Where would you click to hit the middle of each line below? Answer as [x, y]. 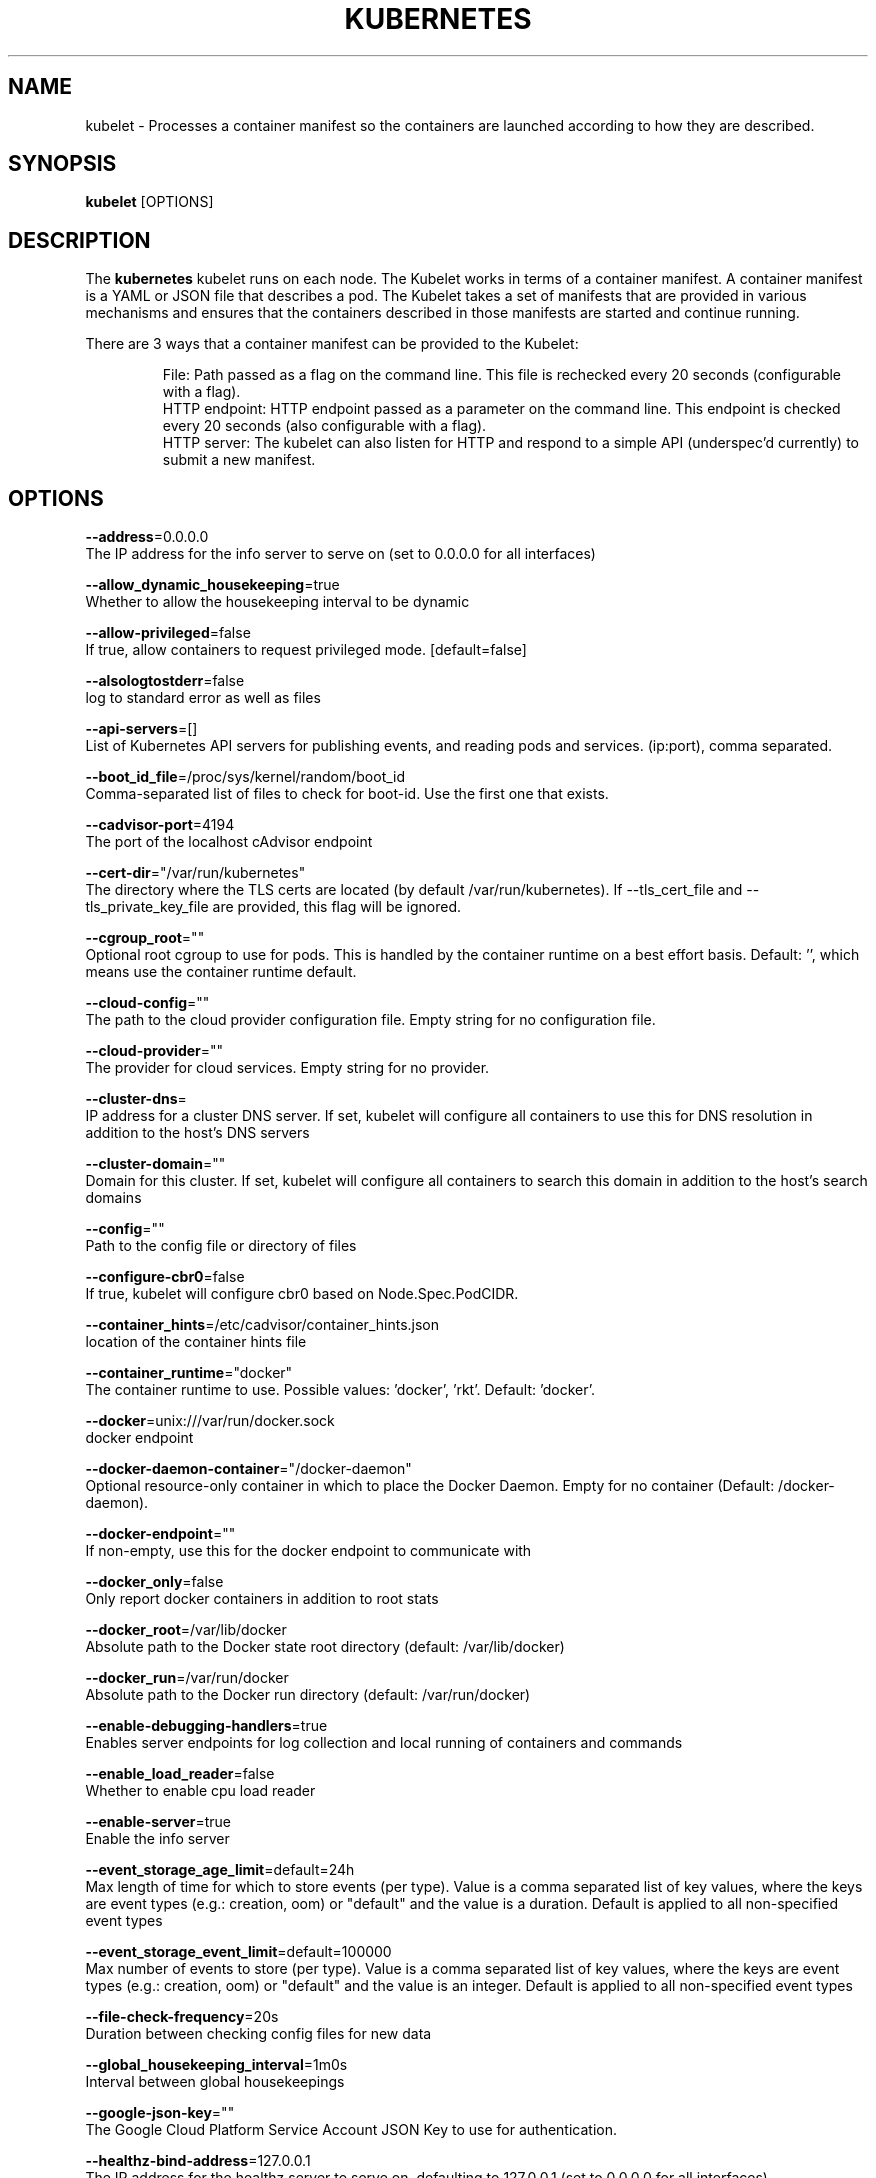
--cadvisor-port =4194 [160, 825]
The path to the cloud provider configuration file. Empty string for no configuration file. [370, 1020]
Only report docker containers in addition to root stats [262, 1599]
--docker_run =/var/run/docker [187, 1678]
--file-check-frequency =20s [182, 2017]
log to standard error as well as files [203, 698]
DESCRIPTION [79, 240]
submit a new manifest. [239, 460]
